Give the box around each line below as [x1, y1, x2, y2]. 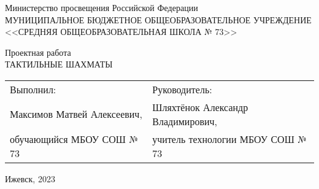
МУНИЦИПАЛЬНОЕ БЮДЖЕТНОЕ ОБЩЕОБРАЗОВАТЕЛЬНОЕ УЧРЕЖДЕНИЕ [5, 13, 312, 26]
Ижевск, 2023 [5, 172, 55, 185]
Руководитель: [152, 82, 212, 96]
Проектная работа [5, 45, 71, 58]
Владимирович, [152, 114, 218, 128]
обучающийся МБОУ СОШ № [10, 131, 138, 146]
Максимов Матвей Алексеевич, [10, 107, 142, 121]
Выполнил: [10, 82, 56, 96]
